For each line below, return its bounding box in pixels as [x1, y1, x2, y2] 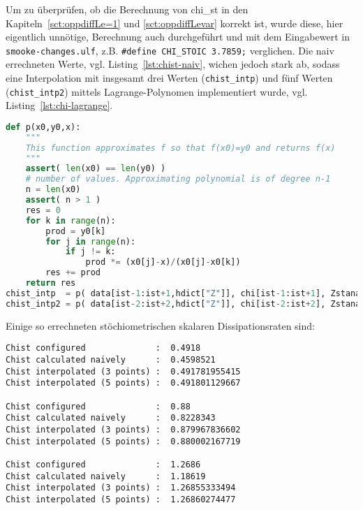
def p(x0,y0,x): [6, 122, 81, 132]
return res [25, 278, 76, 289]
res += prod [45, 268, 101, 278]
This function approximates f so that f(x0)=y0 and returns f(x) [25, 143, 336, 153]
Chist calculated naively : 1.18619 [6, 471, 206, 481]
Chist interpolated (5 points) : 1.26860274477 [6, 494, 236, 504]
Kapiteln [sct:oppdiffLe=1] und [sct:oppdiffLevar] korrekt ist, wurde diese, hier [6, 15, 343, 30]
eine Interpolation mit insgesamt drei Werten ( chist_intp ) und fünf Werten [6, 71, 333, 85]
